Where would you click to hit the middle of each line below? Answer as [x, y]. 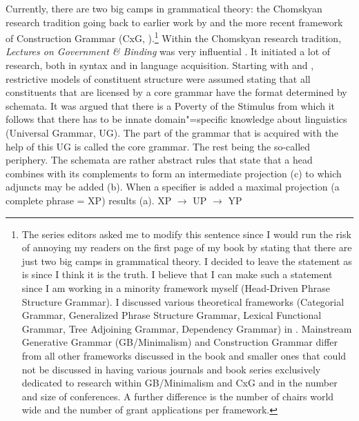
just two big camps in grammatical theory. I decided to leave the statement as [187, 261]
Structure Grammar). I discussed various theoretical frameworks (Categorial [183, 301]
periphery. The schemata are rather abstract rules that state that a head [159, 160]
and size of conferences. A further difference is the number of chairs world [178, 396]
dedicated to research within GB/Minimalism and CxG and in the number [179, 383]
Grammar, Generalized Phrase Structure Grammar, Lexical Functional [172, 315]
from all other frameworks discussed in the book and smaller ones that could [184, 355]
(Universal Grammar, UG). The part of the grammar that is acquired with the [172, 133]
